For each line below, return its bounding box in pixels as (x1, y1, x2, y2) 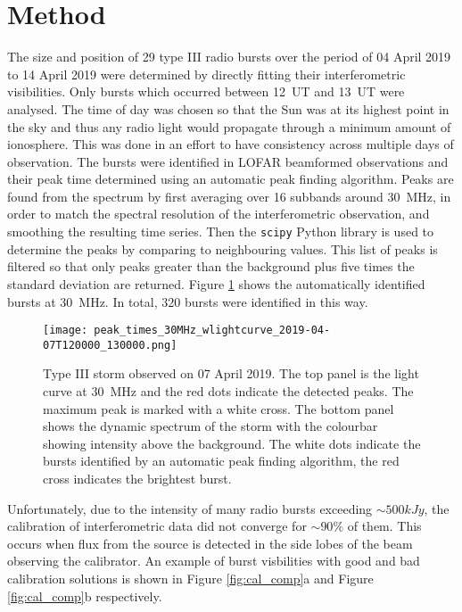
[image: (43, 324, 88, 337)
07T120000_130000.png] (43, 338, 177, 351)
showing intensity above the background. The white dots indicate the (43, 434, 421, 452)
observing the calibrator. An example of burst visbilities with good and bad (7, 551, 420, 570)
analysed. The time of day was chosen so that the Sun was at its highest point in (7, 99, 450, 118)
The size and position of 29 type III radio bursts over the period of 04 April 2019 (7, 47, 451, 66)
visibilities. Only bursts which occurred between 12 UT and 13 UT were (7, 82, 405, 101)
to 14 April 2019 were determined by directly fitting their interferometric (7, 64, 406, 83)
